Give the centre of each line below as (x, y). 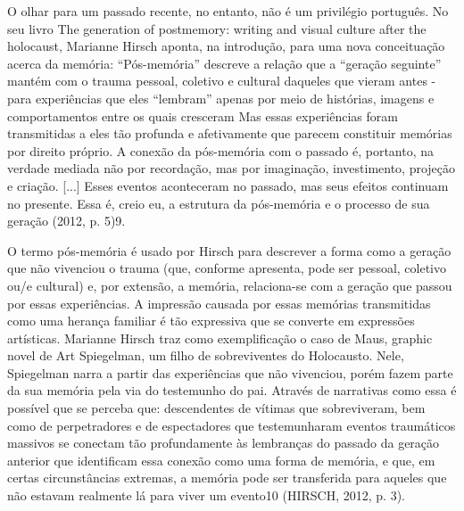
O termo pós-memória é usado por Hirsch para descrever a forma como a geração (229, 250)
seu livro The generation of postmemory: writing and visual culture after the (217, 28)
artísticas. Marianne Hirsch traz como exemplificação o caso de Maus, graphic (220, 338)
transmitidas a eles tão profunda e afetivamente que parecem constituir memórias (230, 133)
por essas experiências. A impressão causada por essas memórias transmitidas (219, 303)
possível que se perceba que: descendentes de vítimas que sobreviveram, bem (216, 408)
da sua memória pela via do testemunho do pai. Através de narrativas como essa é (232, 390)
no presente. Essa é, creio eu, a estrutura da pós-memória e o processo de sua (219, 203)
